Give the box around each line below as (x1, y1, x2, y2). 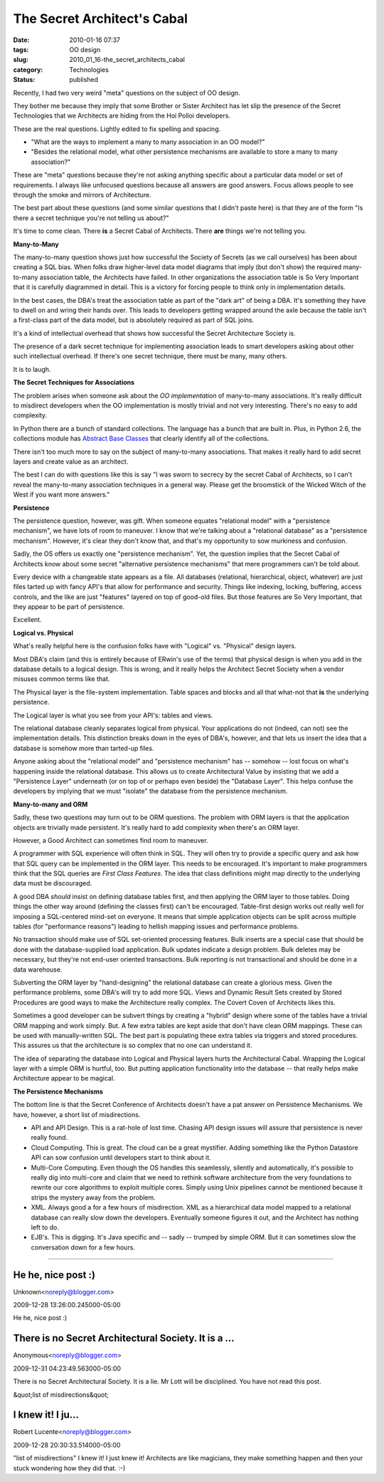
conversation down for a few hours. (31, 1243, 135, 1252)
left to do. (31, 1222, 60, 1232)
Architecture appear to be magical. (13, 1074, 115, 1083)
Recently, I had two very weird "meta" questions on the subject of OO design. (13, 88, 241, 97)
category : (13, 65, 43, 74)
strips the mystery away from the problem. (31, 1193, 156, 1202)
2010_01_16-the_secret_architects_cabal (69, 56, 185, 64)
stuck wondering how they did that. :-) (13, 1464, 126, 1472)
